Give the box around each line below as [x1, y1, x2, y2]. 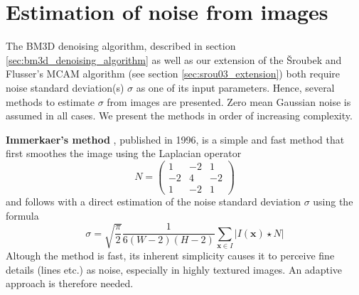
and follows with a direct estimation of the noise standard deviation [6, 194, 301, 209]
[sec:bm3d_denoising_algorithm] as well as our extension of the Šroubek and [6, 52, 342, 67]
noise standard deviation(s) [6, 80, 124, 95]
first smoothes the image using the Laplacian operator [6, 146, 242, 161]
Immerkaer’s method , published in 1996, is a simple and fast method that [6, 132, 345, 146]
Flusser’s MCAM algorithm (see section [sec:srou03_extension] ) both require [6, 66, 341, 81]
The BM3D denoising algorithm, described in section [6, 38, 236, 53]
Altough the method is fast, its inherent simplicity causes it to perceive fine [6, 248, 335, 263]
